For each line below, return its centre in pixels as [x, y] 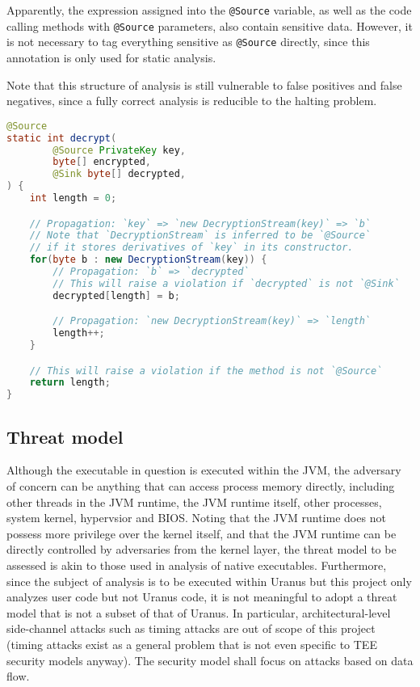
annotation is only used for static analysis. [111, 57]
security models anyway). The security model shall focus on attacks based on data [210, 660]
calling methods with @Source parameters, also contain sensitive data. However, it [210, 25]
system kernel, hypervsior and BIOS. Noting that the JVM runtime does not [196, 518]
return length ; [70, 383]
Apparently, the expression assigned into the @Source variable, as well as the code [209, 10]
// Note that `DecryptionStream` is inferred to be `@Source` [200, 236]
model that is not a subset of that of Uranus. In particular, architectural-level [199, 612]
